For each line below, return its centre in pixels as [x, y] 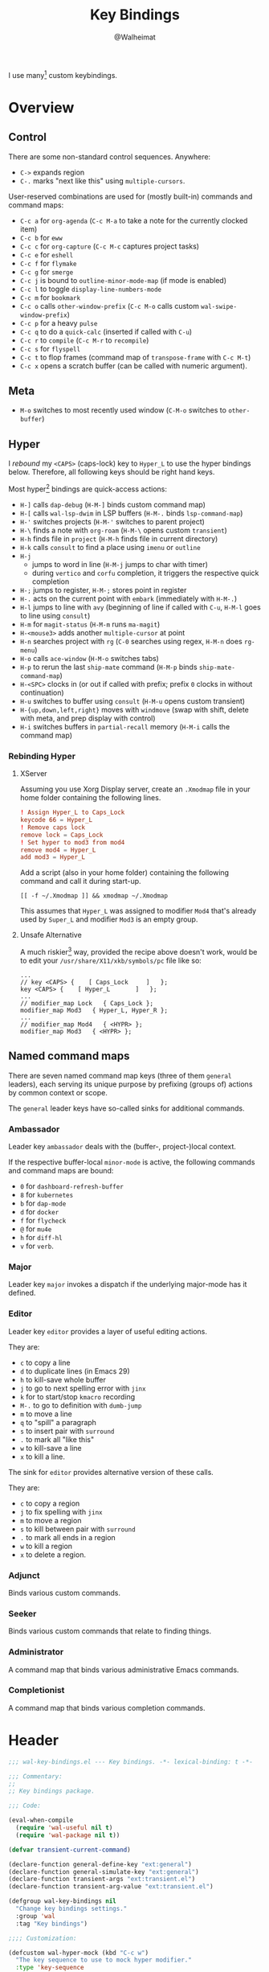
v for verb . [37, 1246]
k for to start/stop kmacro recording [77, 1396]
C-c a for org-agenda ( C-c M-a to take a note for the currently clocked [134, 220]
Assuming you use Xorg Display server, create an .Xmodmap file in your [135, 789]
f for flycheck [43, 1221]
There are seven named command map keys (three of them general [120, 1075]
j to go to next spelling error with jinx [83, 1388]
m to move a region [51, 1520]
